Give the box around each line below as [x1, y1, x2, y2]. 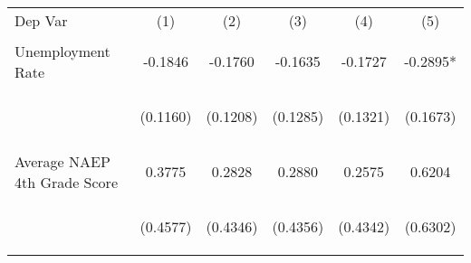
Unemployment [14, 40, 111, 61]
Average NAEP [14, 150, 111, 172]
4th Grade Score [14, 171, 118, 193]
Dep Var [14, 10, 68, 31]
